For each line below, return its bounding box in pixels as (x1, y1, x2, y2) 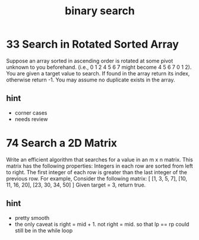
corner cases (14, 109, 48, 116)
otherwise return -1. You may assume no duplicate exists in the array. (6, 76, 175, 83)
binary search (65, 4, 135, 18)
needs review (14, 115, 48, 122)
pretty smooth (14, 214, 50, 221)
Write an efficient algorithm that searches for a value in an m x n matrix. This (6, 156, 193, 163)
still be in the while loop (14, 227, 73, 234)
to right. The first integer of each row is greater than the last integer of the (6, 168, 187, 176)
